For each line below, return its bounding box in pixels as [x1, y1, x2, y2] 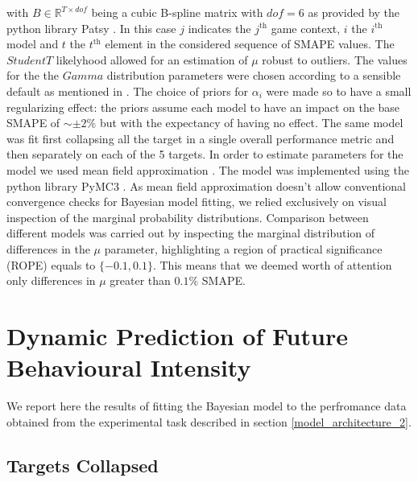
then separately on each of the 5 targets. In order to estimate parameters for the [6, 146, 404, 163]
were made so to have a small [266, 82, 412, 99]
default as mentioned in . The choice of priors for [6, 82, 249, 99]
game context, [271, 19, 341, 36]
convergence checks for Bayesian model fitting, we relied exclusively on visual [6, 193, 387, 210]
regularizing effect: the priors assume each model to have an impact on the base [6, 98, 400, 115]
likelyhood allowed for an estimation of [56, 51, 248, 68]
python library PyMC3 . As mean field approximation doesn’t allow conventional [6, 177, 406, 194]
